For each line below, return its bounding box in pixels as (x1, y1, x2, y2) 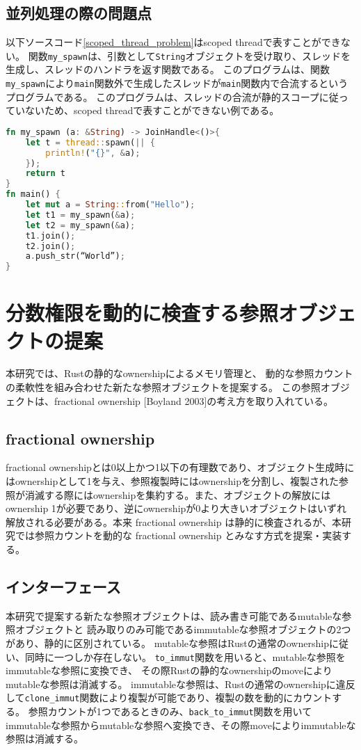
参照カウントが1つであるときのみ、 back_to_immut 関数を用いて (28, 704, 312, 719)
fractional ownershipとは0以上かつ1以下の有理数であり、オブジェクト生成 (6, 460, 335, 474)
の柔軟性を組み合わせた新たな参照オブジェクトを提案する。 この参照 (6, 380, 321, 394)
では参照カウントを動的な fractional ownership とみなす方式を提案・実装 (15, 528, 342, 543)
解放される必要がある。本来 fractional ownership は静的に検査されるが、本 (6, 514, 342, 529)
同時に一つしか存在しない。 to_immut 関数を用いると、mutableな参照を (24, 649, 346, 664)
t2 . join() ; (25, 241, 76, 251)
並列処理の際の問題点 (6, 2, 152, 24)
